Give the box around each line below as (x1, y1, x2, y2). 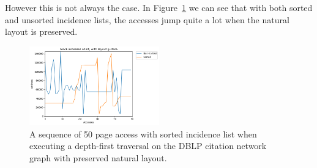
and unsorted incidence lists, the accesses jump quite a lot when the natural (5, 13, 289, 26)
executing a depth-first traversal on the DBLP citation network (29, 139, 267, 152)
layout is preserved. (5, 25, 78, 38)
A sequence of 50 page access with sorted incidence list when (29, 127, 257, 140)
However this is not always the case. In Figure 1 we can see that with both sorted (5, 1, 313, 13)
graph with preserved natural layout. (29, 151, 167, 164)
